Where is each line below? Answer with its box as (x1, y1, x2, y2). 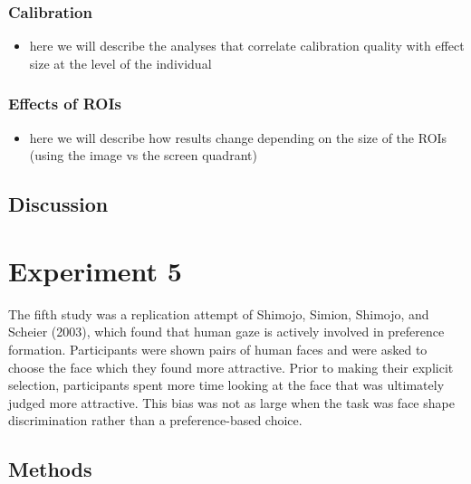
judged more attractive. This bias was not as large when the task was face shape (8, 393, 455, 412)
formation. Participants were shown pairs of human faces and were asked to (8, 339, 428, 358)
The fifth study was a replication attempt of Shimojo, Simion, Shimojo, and (8, 304, 429, 323)
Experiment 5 (8, 251, 182, 289)
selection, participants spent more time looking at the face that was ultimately (8, 375, 445, 394)
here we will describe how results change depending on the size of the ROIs (29, 128, 447, 147)
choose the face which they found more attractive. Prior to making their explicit (8, 357, 454, 376)
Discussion (8, 190, 109, 218)
